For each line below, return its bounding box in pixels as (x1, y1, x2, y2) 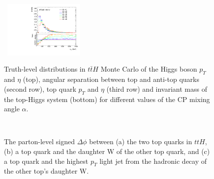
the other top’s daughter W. (4, 166, 89, 176)
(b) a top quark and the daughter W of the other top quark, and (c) (4, 146, 210, 156)
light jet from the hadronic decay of (99, 155, 207, 166)
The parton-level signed (4, 136, 75, 147)
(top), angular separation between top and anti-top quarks (23, 74, 199, 84)
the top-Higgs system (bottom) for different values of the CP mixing (4, 94, 210, 104)
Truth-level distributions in (4, 64, 86, 74)
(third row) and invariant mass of (106, 83, 207, 94)
